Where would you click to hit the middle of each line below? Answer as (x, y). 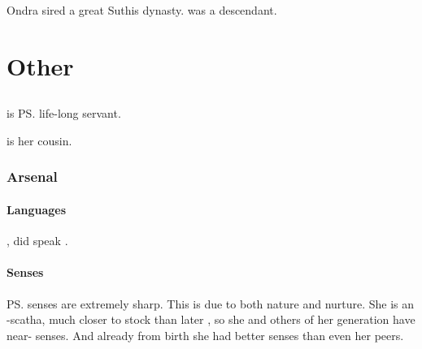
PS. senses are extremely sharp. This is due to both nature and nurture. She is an (211, 303)
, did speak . (37, 241)
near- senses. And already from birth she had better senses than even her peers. (205, 335)
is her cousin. (39, 140)
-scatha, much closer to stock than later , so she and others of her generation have (211, 319)
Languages (37, 209)
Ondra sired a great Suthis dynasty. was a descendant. (142, 10)
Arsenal (32, 177)
